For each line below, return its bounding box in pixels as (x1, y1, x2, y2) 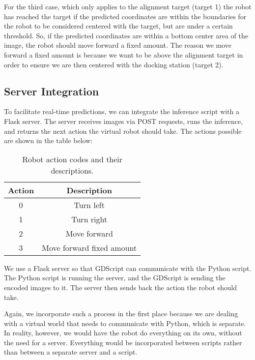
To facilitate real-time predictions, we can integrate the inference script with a (4, 106, 240, 117)
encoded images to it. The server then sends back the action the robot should (4, 282, 237, 292)
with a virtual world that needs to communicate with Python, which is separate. (4, 318, 246, 328)
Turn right (71, 213, 108, 225)
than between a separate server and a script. (4, 347, 138, 357)
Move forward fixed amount (42, 241, 137, 253)
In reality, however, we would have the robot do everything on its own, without (4, 328, 242, 338)
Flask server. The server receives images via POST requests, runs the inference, (4, 116, 243, 126)
